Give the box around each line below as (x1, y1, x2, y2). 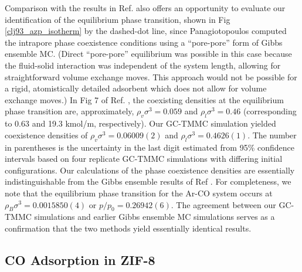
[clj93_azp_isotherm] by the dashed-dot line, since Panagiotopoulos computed (5, 25, 287, 37)
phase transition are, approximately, (5, 105, 134, 117)
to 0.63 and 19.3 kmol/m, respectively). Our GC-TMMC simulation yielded (5, 117, 276, 130)
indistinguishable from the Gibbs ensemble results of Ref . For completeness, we (5, 175, 291, 188)
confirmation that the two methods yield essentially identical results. (5, 222, 252, 234)
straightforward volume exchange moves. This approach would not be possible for (5, 70, 297, 83)
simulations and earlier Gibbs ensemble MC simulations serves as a (34, 210, 275, 223)
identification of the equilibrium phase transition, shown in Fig (5, 13, 230, 25)
